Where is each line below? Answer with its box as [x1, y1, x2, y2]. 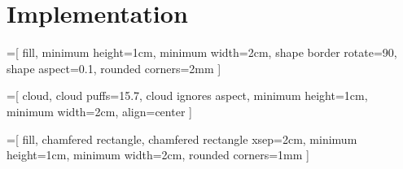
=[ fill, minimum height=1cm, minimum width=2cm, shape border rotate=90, [7, 44, 397, 61]
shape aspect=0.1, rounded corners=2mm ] [7, 59, 221, 76]
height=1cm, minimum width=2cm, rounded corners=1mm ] [7, 146, 309, 163]
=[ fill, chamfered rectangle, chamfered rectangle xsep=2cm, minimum [7, 130, 357, 147]
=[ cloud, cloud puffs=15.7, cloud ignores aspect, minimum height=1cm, [7, 87, 368, 104]
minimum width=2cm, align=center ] [7, 102, 192, 119]
